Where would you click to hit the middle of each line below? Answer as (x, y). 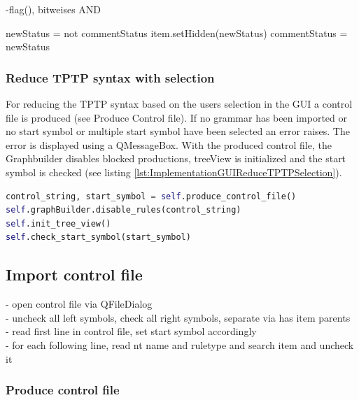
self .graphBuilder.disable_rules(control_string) (124, 210)
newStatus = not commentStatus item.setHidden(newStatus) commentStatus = (177, 33)
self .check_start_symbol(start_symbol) (98, 237)
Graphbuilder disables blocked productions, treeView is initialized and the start (176, 158)
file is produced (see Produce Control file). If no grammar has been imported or (176, 117)
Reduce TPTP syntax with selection (110, 77)
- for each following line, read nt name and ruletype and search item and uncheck (180, 344)
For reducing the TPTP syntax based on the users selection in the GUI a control (179, 103)
